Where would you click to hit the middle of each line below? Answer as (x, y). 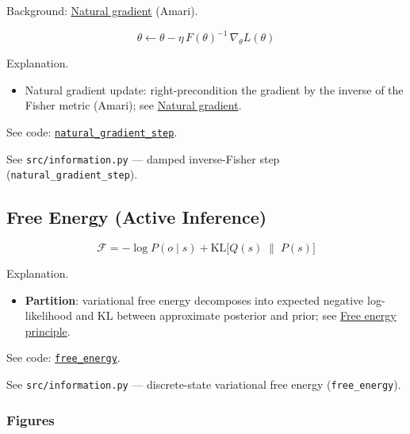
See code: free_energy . (63, 357)
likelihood (48, 315)
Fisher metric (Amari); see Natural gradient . (133, 105)
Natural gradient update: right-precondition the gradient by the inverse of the (214, 89)
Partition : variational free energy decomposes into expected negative (194, 300)
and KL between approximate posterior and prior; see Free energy (236, 315)
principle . (48, 330)
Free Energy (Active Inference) (137, 217)
